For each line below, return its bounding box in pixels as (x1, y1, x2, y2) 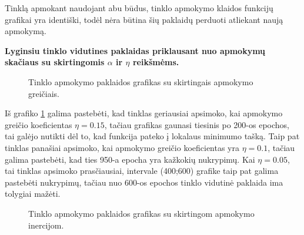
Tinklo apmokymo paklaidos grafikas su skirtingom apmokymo (28, 207, 255, 219)
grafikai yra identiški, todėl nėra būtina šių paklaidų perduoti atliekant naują (5, 13, 283, 25)
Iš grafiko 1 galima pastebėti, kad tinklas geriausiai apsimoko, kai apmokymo (5, 107, 283, 119)
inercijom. (28, 219, 64, 231)
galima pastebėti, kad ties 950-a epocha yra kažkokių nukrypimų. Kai (5, 153, 255, 165)
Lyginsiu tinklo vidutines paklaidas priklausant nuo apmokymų (5, 44, 266, 56)
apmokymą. (5, 25, 46, 37)
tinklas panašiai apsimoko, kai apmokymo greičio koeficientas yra (5, 141, 239, 153)
